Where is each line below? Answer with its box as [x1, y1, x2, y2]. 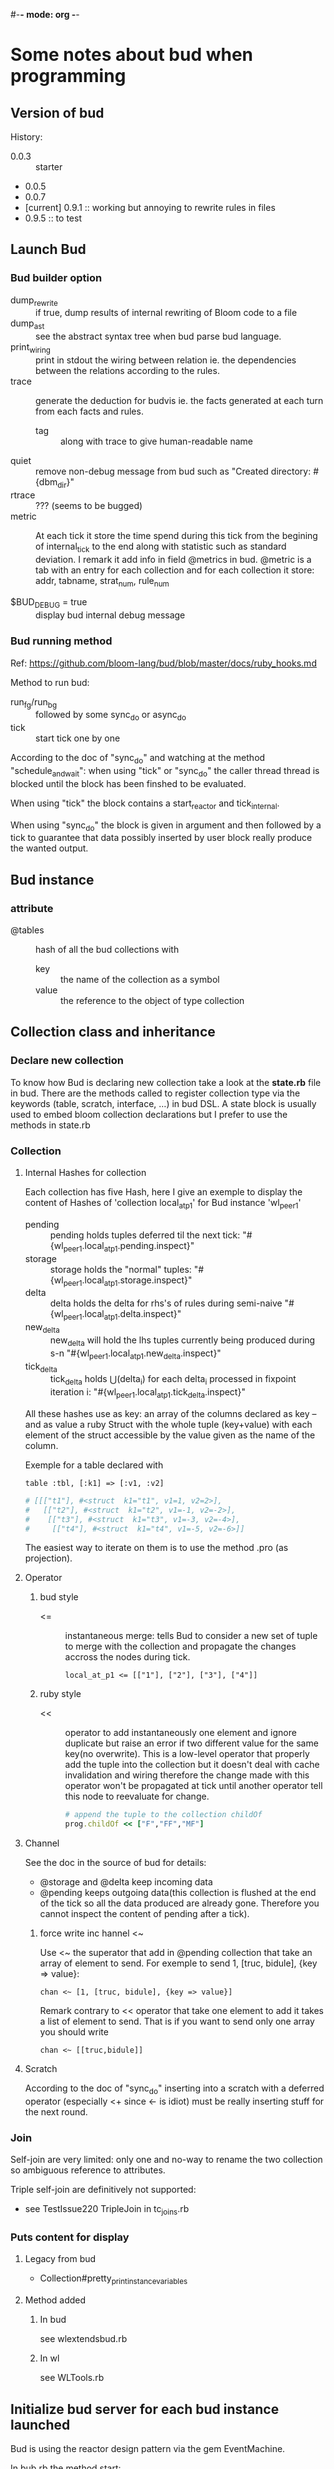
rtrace [10, 489, 36, 501]
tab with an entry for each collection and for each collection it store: [35, 564, 315, 576]
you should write [39, 2026, 109, 2038]
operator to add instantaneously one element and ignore [64, 1727, 297, 1739]
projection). [24, 1552, 73, 1564]
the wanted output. [10, 842, 89, 854]
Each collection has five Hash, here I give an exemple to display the [24, 1186, 303, 1198]
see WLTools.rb [39, 2372, 105, 2384]
